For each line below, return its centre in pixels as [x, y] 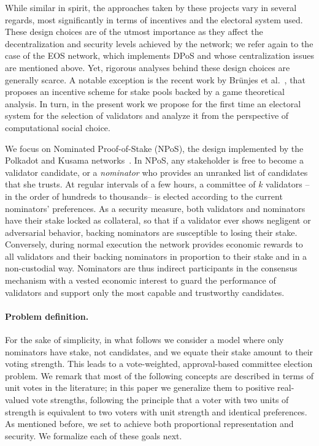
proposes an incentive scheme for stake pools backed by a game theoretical [145, 92]
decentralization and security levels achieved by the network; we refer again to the [159, 43]
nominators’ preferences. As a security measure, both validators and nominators [155, 208]
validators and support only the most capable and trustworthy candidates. [145, 292]
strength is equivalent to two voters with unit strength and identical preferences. [156, 411]
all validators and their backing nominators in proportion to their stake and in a [156, 256]
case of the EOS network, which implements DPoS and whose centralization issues [159, 55]
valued [17, 400]
